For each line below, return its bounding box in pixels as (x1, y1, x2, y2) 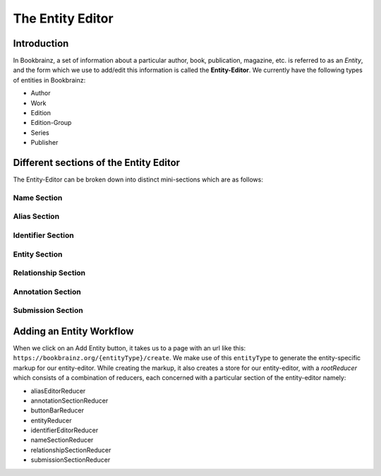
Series (30, 128, 49, 137)
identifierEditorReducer (30, 426, 99, 434)
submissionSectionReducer (30, 456, 111, 464)
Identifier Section (13, 230, 74, 240)
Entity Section (13, 249, 63, 259)
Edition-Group (30, 119, 72, 127)
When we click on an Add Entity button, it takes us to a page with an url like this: (13, 343, 246, 352)
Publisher (30, 138, 59, 147)
